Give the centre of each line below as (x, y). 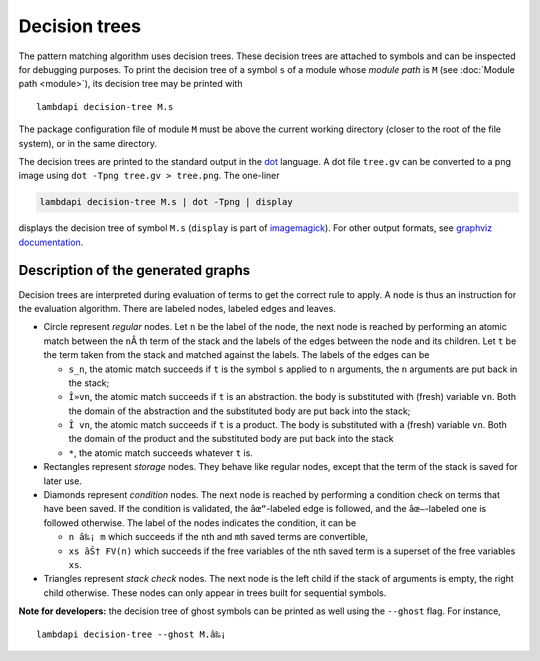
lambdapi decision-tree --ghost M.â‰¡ (131, 634)
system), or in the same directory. (88, 143)
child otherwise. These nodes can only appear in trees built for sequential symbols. (215, 592)
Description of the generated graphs (134, 270)
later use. (62, 481)
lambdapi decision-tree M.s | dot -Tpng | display (166, 202)
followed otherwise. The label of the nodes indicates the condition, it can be (200, 522)
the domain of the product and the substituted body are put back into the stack (231, 439)
